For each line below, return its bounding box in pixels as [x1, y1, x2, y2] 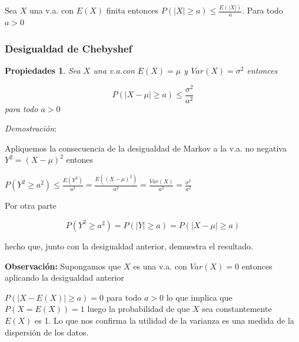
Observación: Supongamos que [5, 259, 121, 272]
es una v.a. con [133, 259, 187, 272]
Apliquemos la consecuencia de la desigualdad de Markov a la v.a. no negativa [5, 142, 287, 154]
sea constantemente [202, 302, 272, 315]
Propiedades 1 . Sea [5, 64, 81, 76]
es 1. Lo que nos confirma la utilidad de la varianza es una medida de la [35, 314, 294, 326]
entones [66, 153, 94, 166]
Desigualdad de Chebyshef [5, 41, 132, 55]
